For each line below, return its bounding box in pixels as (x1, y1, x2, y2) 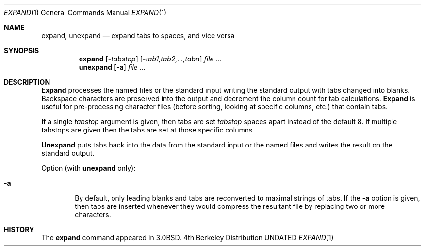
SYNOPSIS (4, 46, 39, 55)
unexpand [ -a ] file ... (79, 63, 146, 71)
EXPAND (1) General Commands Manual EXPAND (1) (4, 8, 167, 16)
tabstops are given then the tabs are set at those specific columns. (41, 126, 255, 134)
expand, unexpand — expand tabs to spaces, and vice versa (41, 31, 235, 40)
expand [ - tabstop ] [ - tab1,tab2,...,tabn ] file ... (79, 55, 222, 63)
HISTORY (4, 225, 34, 234)
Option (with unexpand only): (41, 164, 136, 172)
